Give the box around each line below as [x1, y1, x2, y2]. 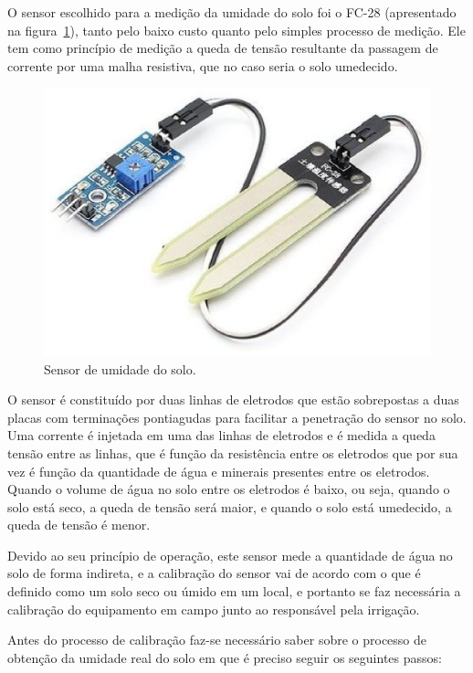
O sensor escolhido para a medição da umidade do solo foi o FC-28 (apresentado [7, 3, 457, 21]
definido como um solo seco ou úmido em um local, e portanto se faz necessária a [7, 582, 461, 601]
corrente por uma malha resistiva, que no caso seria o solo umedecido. [7, 56, 398, 75]
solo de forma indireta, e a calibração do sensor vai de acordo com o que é [7, 563, 421, 583]
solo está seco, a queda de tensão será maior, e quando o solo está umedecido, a [7, 497, 452, 516]
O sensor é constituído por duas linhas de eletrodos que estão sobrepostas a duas [7, 390, 459, 409]
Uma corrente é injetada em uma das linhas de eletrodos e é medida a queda [7, 426, 436, 445]
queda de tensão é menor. [7, 515, 151, 534]
